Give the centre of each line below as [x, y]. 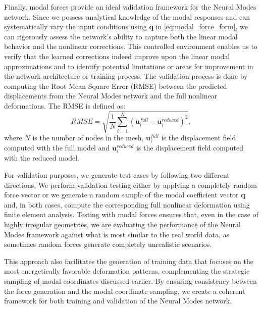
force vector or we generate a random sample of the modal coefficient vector [121, 195]
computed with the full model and [57, 148]
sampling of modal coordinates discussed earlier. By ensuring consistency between [130, 280]
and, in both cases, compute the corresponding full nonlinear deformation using [127, 204]
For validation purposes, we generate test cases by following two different [117, 174]
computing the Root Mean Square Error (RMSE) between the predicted [116, 86]
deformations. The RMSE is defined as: [65, 105]
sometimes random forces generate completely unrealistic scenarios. [108, 244]
